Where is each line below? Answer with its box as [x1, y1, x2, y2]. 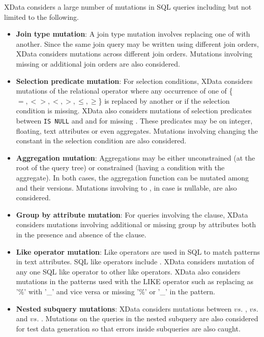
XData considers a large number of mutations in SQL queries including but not [4, 2, 252, 12]
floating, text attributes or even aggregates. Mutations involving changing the [16, 125, 258, 136]
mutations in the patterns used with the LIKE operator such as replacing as [16, 276, 253, 287]
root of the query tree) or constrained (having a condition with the [16, 162, 225, 173]
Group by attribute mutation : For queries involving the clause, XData [16, 209, 248, 220]
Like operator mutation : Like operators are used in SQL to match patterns [16, 246, 260, 257]
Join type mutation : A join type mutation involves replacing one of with [16, 28, 250, 39]
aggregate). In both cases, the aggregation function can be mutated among [16, 172, 249, 182]
